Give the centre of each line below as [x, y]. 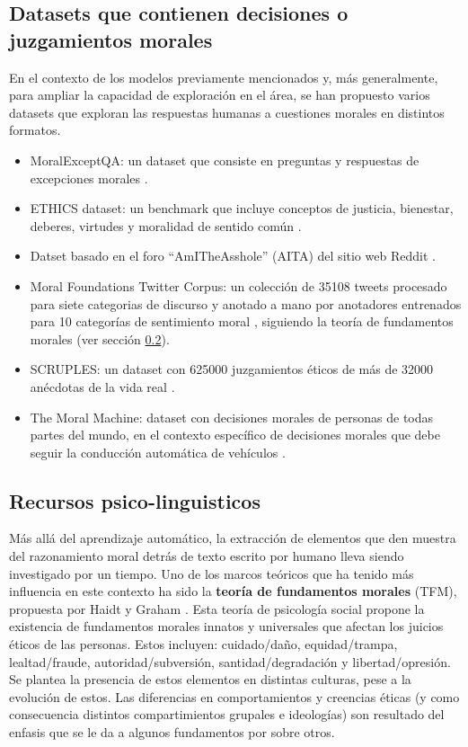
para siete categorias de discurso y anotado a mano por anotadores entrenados [246, 303]
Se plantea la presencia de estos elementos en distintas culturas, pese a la [210, 679]
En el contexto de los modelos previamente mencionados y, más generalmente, [224, 77]
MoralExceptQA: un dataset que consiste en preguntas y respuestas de [225, 160]
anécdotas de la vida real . [102, 386]
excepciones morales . [89, 178]
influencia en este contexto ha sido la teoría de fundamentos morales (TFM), [233, 591]
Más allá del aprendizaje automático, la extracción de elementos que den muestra [233, 538]
